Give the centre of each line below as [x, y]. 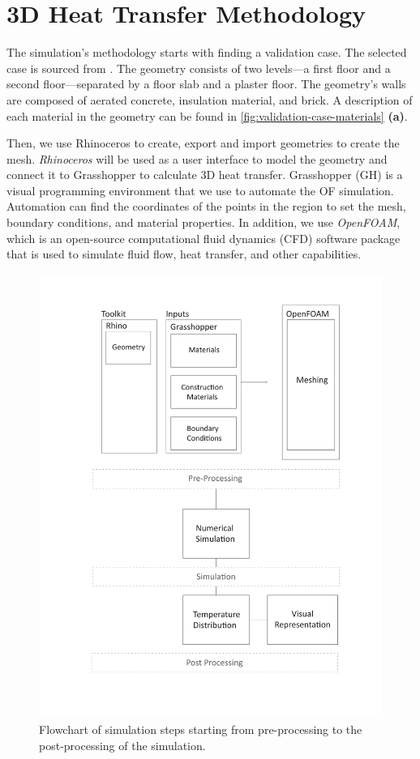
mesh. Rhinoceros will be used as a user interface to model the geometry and [197, 158]
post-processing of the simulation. [122, 745]
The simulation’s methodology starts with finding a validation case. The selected [207, 52]
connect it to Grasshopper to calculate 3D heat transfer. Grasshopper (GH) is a [205, 175]
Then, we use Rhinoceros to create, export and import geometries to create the [203, 143]
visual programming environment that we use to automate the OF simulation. [200, 190]
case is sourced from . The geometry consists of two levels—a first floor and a [199, 68]
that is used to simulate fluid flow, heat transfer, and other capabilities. [184, 254]
